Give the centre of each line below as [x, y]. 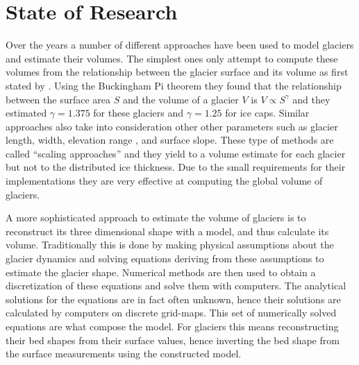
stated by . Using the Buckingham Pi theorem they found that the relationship [174, 85]
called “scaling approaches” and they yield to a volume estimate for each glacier [176, 153]
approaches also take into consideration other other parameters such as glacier [172, 126]
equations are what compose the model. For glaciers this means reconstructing [172, 326]
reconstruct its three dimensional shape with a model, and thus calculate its [167, 231]
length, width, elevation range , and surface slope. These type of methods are [170, 140]
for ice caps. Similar [267, 113]
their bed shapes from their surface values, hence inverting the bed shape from [173, 340]
